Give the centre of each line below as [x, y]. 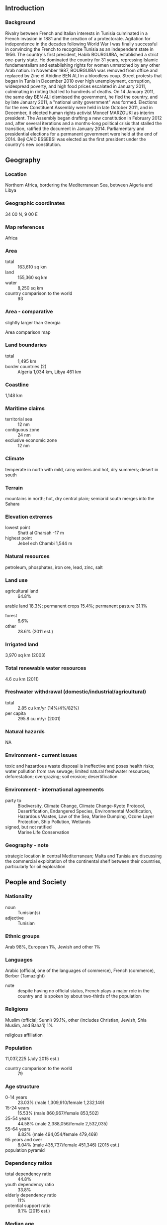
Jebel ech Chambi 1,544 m [45, 544]
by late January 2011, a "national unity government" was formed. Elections [81, 102]
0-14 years [16, 1097]
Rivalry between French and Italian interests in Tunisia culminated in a [77, 33]
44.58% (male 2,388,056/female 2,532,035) [63, 1124]
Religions [17, 1009]
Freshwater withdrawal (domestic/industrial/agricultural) [76, 692]
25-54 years [18, 1118]
